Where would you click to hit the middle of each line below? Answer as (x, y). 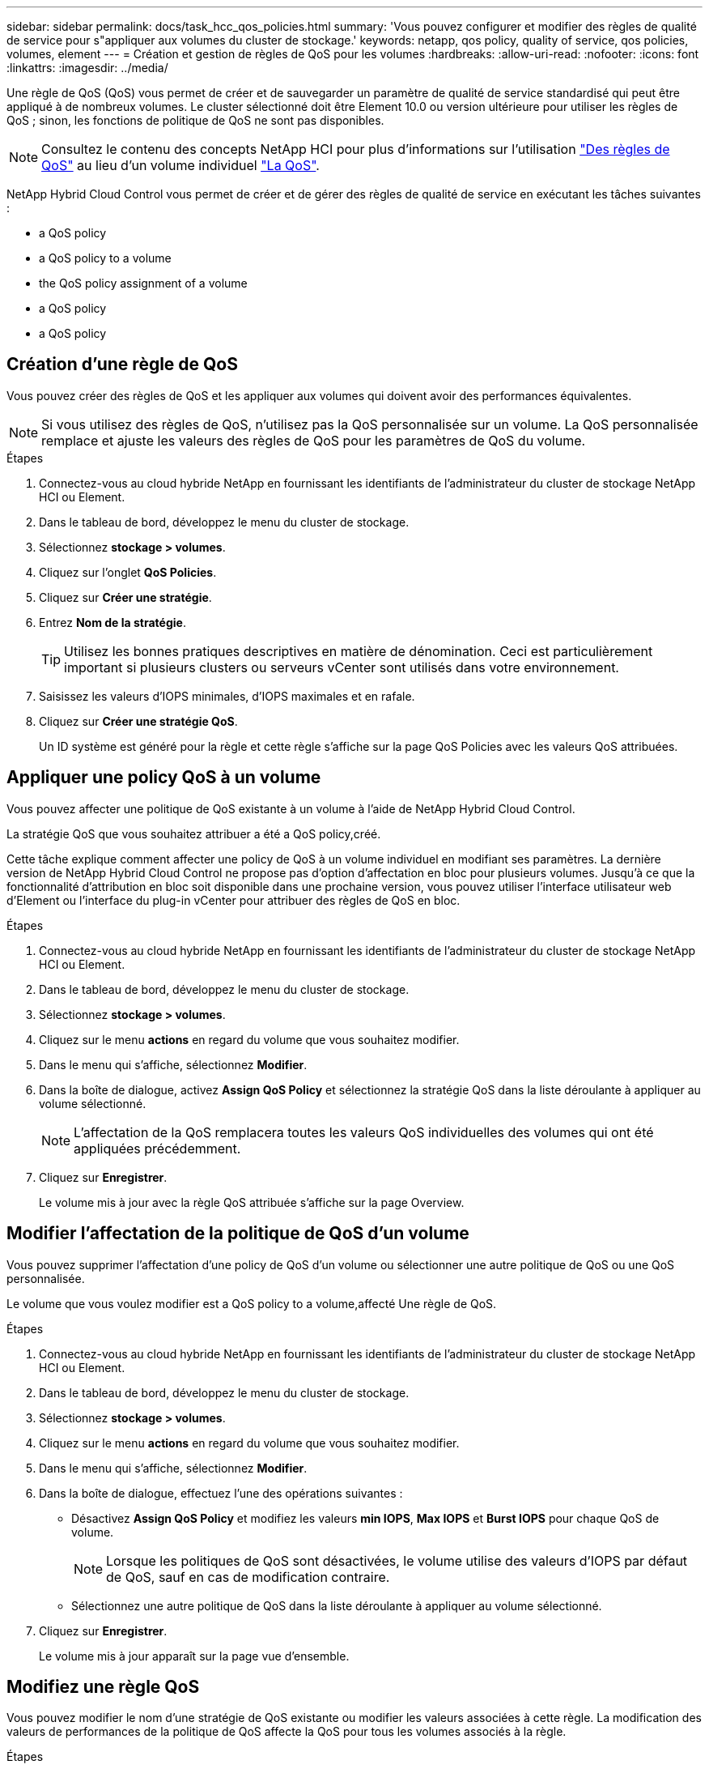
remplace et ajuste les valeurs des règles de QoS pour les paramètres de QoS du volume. (314, 440)
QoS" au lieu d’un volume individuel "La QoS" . (180, 165)
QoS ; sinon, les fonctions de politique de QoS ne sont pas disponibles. (195, 120)
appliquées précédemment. (157, 1148)
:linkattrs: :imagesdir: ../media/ (87, 68)
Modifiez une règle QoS (103, 1686)
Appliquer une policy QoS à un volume (164, 778)
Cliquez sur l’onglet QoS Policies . (128, 572)
